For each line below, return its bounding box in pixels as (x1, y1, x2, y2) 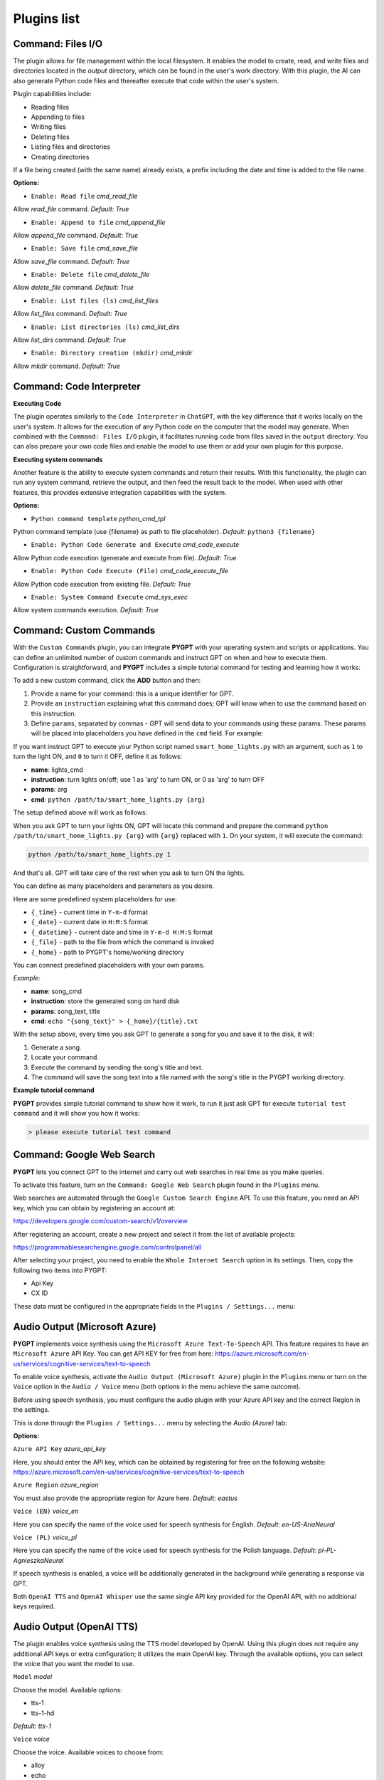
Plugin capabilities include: (13, 90, 92, 98)
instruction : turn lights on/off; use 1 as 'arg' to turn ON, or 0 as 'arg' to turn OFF (31, 775, 265, 783)
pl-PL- (317, 1546, 337, 1555)
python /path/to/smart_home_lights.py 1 (28, 850, 171, 858)
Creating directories (31, 152, 90, 161)
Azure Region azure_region (13, 1481, 99, 1490)
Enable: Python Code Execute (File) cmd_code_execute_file (31, 567, 229, 575)
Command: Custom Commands (13, 624, 156, 637)
